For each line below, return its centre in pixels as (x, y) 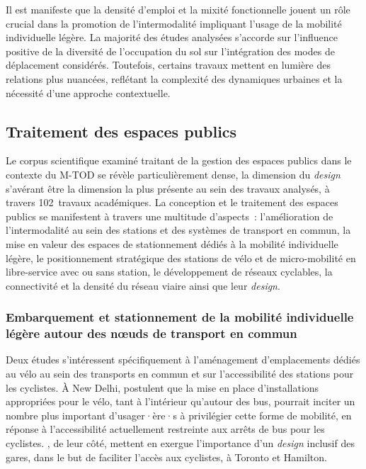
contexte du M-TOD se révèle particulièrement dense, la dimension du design (173, 174)
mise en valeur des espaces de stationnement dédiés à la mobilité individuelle (172, 243)
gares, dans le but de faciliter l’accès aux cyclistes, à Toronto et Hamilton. (166, 457)
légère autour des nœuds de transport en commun (151, 333)
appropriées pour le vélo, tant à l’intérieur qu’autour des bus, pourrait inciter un (181, 401)
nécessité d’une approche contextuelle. (88, 92)
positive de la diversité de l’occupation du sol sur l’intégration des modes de (170, 51)
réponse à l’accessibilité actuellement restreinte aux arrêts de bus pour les (165, 429)
